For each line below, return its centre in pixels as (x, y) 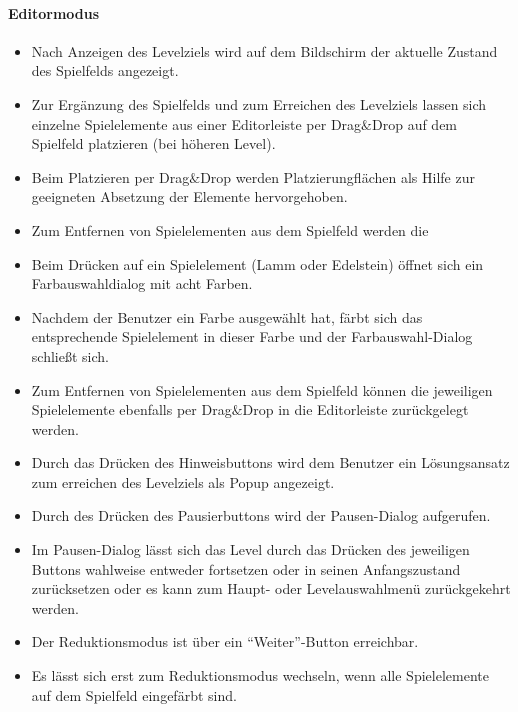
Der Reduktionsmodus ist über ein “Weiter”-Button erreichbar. (225, 641)
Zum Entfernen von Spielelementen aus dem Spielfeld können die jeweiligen (262, 389)
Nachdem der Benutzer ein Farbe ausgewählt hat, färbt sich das (227, 316)
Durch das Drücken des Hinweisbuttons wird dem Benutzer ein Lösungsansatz (270, 462)
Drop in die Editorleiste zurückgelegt (355, 409)
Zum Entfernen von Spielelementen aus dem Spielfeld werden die (230, 229)
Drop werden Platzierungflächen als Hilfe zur (337, 176)
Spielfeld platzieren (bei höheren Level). (153, 143)
